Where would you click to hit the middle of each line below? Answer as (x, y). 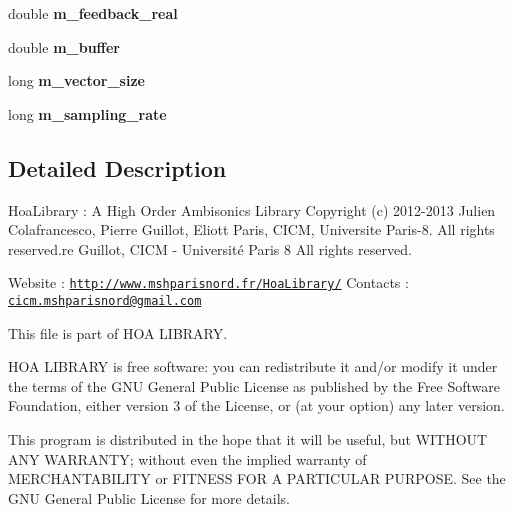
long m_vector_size (76, 80)
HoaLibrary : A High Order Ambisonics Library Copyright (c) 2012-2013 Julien (252, 209)
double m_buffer (64, 46)
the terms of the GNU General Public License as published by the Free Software (254, 385)
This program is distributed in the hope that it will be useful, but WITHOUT (248, 439)
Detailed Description (117, 167)
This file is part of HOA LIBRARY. (118, 332)
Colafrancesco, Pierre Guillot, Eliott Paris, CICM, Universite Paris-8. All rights (251, 229)
